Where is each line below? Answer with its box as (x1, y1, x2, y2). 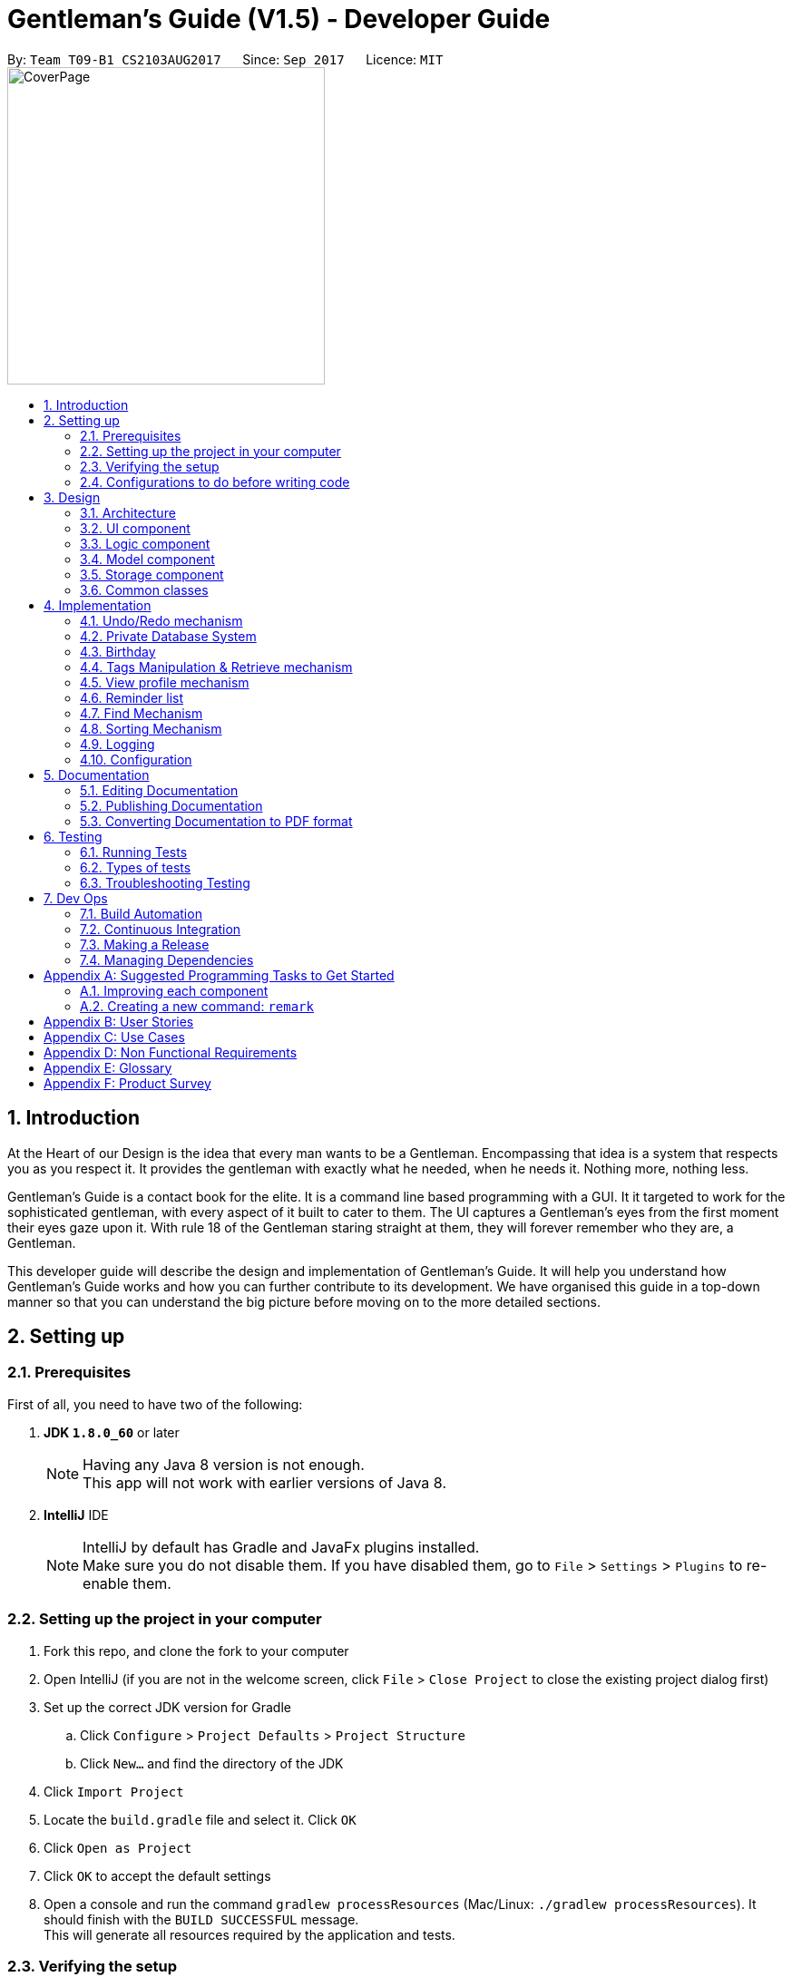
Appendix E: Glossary (44, 1059, 172, 1076)
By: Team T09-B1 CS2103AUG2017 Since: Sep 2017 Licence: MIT (7, 51, 444, 67)
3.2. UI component (80, 520, 191, 536)
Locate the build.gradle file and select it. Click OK (44, 1811, 357, 1827)
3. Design (44, 489, 101, 505)
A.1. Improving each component (80, 982, 269, 998)
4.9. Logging (80, 735, 155, 752)
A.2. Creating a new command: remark (80, 998, 314, 1014)
